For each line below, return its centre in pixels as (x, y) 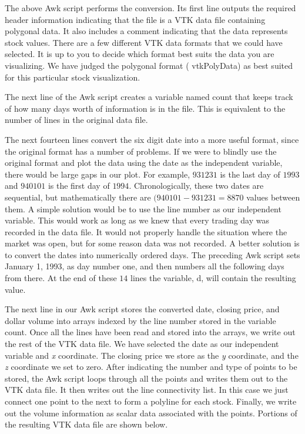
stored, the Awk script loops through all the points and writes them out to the (146, 378)
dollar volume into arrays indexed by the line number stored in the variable (140, 320)
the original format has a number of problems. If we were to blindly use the (141, 151)
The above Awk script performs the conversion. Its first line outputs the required (150, 8)
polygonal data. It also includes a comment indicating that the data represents (146, 31)
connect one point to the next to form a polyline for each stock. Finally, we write (151, 401)
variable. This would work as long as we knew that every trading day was (137, 220)
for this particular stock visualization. (73, 77)
